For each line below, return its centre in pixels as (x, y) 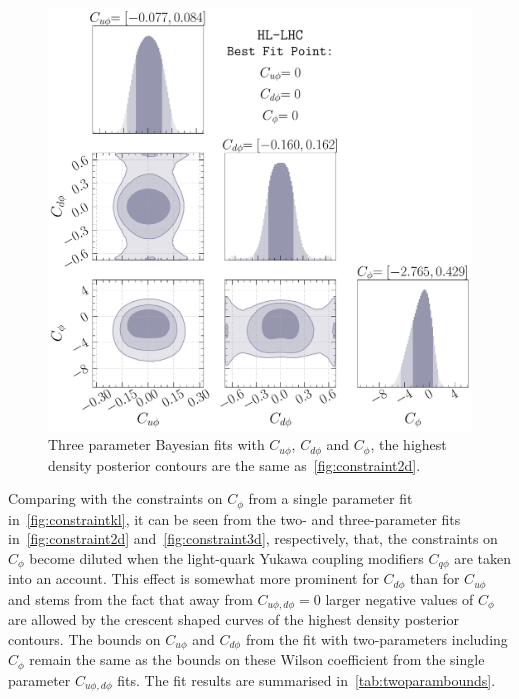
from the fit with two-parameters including (376, 638)
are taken (482, 558)
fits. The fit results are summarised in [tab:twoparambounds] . (306, 679)
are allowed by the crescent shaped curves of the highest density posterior (233, 619)
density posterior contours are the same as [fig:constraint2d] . (234, 464)
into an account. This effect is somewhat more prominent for (193, 578)
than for (434, 578)
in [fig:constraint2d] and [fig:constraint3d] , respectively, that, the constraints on (253, 538)
